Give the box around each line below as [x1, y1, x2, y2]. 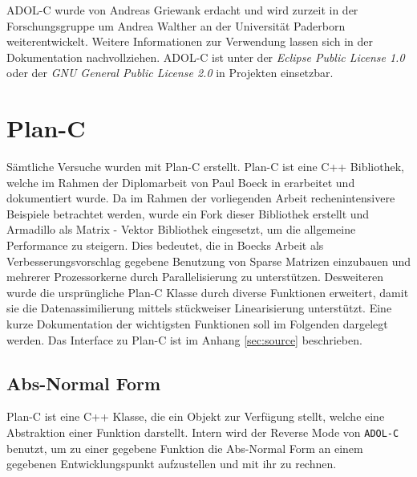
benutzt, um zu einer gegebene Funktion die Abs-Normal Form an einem [6, 439, 363, 456]
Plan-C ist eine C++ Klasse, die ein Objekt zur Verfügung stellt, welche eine [6, 408, 385, 425]
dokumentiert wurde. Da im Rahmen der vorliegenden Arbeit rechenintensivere [6, 190, 395, 206]
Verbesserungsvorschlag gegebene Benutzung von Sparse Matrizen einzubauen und [6, 252, 411, 269]
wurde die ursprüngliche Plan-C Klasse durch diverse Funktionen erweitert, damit [6, 283, 409, 300]
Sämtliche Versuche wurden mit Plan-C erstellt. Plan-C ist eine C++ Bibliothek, [6, 158, 404, 175]
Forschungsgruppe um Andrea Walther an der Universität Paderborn [6, 17, 346, 34]
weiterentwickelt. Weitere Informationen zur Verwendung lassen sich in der [6, 33, 374, 50]
